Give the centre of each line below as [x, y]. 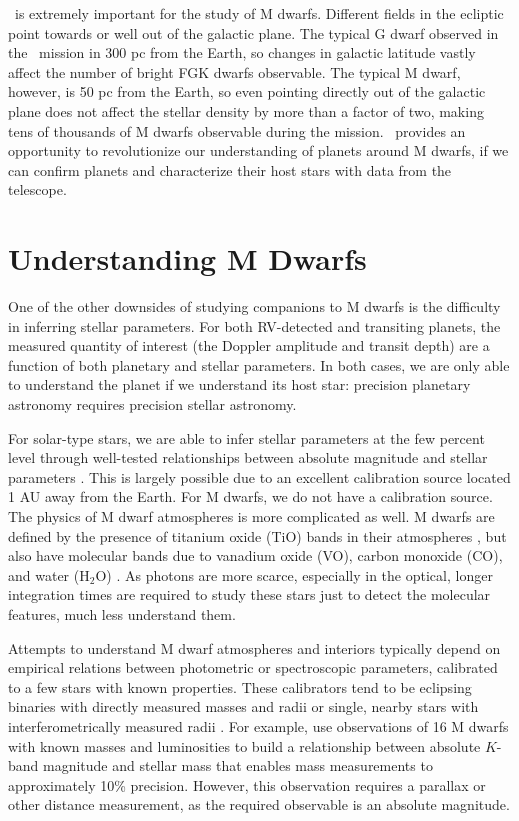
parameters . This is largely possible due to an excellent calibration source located [259, 476]
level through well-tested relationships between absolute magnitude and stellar [248, 457]
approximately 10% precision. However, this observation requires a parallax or [247, 784]
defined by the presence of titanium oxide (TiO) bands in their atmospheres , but [257, 535]
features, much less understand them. [122, 613]
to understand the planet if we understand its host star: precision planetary [239, 384]
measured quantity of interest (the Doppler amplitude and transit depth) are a [249, 345]
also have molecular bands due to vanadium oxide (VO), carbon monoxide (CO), [255, 555]
